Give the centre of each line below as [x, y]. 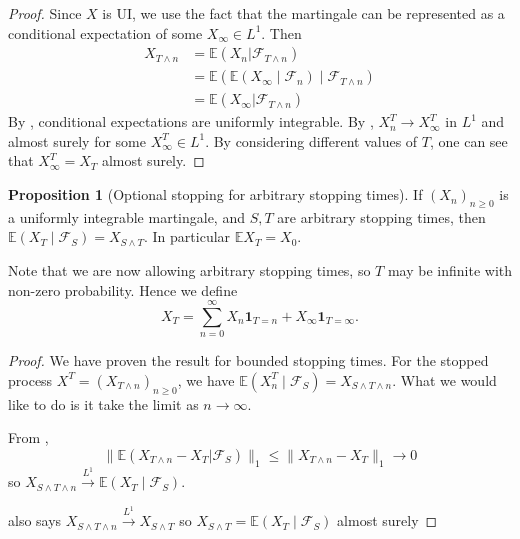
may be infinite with [450, 270]
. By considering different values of [311, 140]
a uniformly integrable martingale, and [126, 216]
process [30, 379]
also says [35, 520]
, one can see [468, 140]
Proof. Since [45, 13]
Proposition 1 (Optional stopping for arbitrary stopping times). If [215, 194]
